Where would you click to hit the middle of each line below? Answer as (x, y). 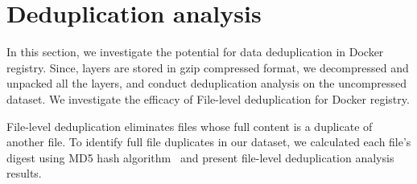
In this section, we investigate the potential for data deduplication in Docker (195, 52)
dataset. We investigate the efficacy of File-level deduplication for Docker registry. (208, 98)
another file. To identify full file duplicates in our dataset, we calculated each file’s (209, 142)
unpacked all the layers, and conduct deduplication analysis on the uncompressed (207, 83)
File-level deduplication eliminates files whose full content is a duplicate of (190, 126)
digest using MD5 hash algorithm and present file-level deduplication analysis (200, 157)
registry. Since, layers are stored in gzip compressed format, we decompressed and (208, 67)
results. (24, 173)
